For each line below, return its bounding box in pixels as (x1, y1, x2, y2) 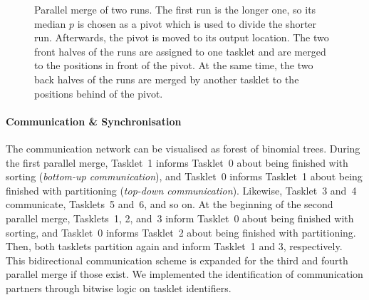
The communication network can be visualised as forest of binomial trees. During (6, 140, 360, 155)
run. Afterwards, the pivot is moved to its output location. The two (34, 30, 329, 45)
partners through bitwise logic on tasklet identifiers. (6, 280, 232, 295)
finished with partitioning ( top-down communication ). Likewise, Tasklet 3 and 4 (6, 182, 357, 197)
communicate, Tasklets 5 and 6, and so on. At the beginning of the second (6, 197, 333, 212)
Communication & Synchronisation (6, 113, 182, 128)
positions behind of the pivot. (34, 86, 163, 100)
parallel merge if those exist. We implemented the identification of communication (6, 267, 363, 281)
